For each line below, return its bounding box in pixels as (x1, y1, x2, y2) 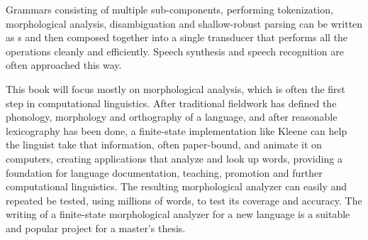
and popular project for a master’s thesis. (6, 220, 186, 235)
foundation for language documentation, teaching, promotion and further (6, 165, 323, 180)
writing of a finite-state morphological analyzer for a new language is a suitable (6, 207, 350, 222)
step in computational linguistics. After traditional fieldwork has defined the (6, 95, 337, 110)
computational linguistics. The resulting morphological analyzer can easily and (6, 179, 347, 194)
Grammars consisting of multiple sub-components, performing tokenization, (6, 2, 333, 16)
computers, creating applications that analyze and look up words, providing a (6, 151, 342, 165)
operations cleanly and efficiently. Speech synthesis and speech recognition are (6, 43, 344, 58)
